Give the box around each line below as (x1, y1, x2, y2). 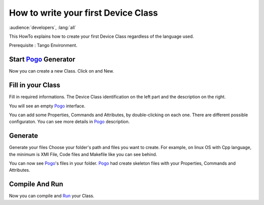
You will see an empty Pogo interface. (9, 103, 86, 109)
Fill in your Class (9, 81, 61, 89)
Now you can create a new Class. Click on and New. (9, 68, 114, 74)
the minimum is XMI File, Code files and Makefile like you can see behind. (9, 151, 157, 157)
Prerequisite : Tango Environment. (9, 42, 78, 49)
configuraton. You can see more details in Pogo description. (9, 119, 130, 125)
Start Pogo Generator (9, 55, 76, 64)
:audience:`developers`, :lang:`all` (9, 25, 77, 30)
